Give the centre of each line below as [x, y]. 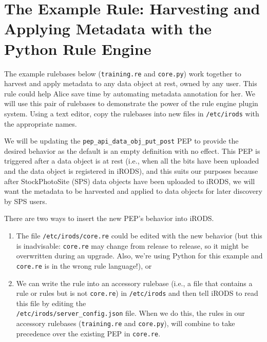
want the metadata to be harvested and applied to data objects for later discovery [133, 191]
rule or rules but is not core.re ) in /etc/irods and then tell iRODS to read [137, 293]
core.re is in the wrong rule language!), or [84, 265]
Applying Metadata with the [108, 28]
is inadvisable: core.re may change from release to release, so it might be [132, 245]
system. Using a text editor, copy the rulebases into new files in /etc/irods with [132, 113]
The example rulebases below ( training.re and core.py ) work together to [123, 73]
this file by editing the [51, 303]
